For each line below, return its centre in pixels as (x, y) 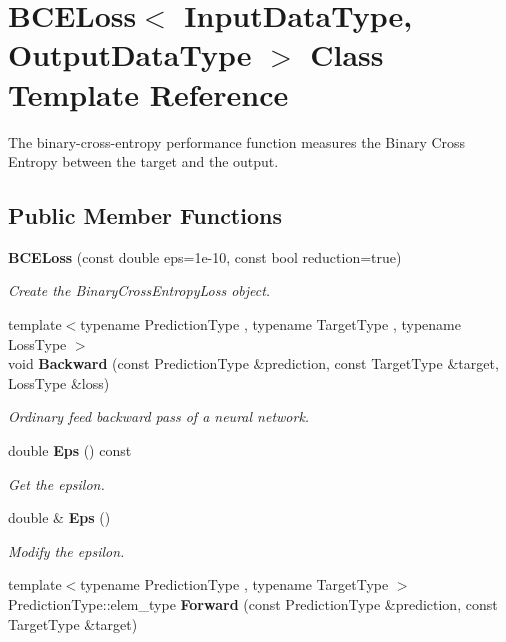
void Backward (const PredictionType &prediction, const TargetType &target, (253, 363)
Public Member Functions (145, 215)
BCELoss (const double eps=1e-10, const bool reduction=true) (205, 256)
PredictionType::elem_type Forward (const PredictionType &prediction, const (253, 604)
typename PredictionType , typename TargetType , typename (270, 324)
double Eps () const (70, 450)
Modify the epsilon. (66, 550)
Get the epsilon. (56, 483)
